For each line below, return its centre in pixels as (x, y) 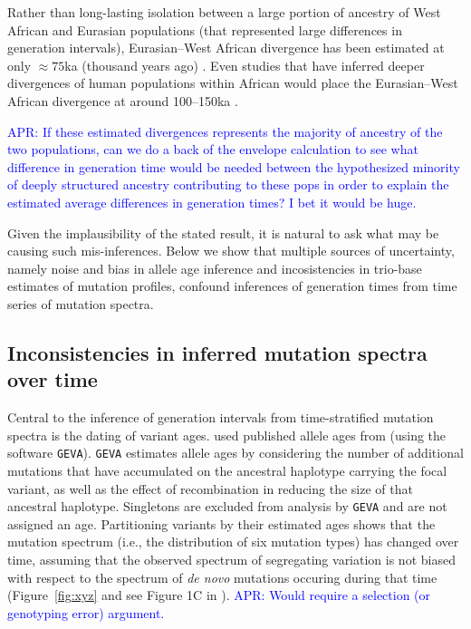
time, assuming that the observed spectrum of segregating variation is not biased (231, 559)
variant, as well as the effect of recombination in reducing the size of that (210, 488)
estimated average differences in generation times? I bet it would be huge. (212, 202)
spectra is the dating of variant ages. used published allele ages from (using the (227, 435)
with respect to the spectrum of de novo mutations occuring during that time (222, 577)
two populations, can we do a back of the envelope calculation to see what (213, 149)
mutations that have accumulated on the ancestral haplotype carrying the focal (227, 470)
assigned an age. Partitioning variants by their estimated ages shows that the (221, 523)
